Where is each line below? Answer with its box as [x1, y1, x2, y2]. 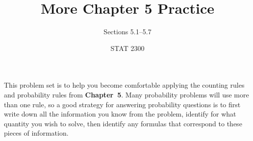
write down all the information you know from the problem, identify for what [4, 109, 236, 119]
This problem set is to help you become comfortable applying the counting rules [4, 80, 245, 90]
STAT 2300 [110, 43, 145, 53]
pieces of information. [4, 128, 69, 138]
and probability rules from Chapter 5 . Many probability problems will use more [4, 89, 249, 99]
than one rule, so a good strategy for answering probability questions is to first [4, 99, 241, 109]
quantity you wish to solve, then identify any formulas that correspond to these [4, 118, 242, 128]
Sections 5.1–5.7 [103, 26, 152, 37]
